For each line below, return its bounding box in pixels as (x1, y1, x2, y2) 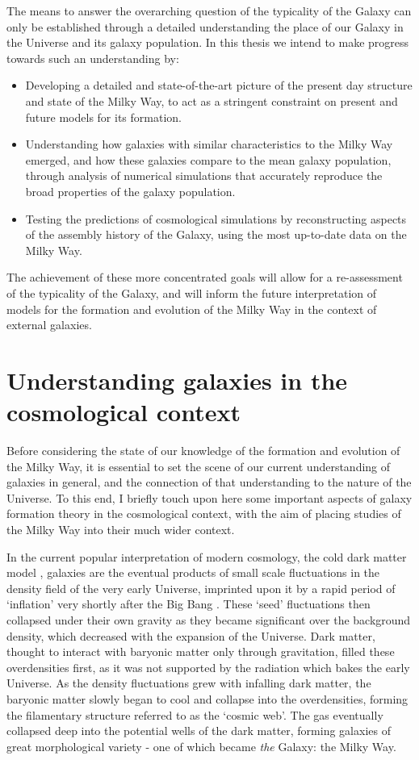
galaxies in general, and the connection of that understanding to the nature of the (6, 474, 412, 491)
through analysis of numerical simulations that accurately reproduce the (25, 167, 383, 184)
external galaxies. (6, 316, 92, 333)
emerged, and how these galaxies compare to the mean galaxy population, (25, 151, 392, 168)
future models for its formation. (25, 108, 182, 125)
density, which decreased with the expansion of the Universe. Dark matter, (6, 627, 375, 644)
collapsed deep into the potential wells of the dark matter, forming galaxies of (6, 722, 391, 739)
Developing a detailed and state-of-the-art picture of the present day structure (25, 77, 413, 94)
